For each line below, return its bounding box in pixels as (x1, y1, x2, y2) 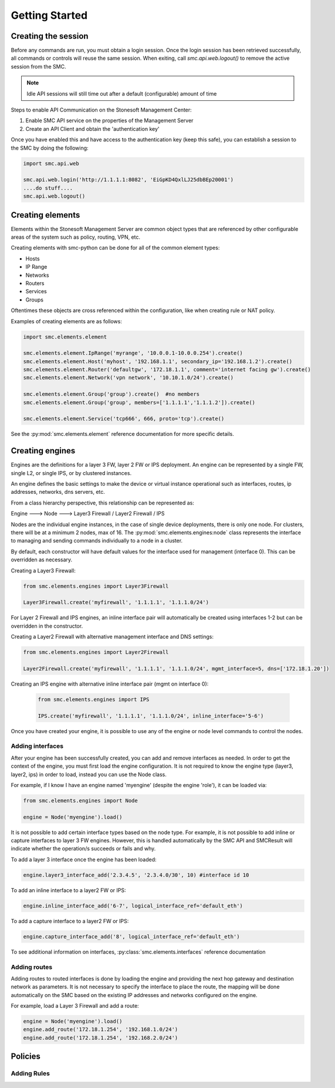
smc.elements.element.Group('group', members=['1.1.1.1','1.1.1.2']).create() (23, 399, 255, 406)
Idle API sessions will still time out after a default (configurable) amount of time (26, 90, 217, 97)
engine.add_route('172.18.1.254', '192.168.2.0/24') (23, 1034, 178, 1041)
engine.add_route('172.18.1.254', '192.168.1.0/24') (23, 1026, 178, 1033)
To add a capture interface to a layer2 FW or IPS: (11, 917, 129, 924)
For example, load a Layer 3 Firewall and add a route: (11, 1002, 139, 1009)
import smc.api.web (23, 160, 79, 167)
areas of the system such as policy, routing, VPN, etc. (11, 233, 141, 240)
